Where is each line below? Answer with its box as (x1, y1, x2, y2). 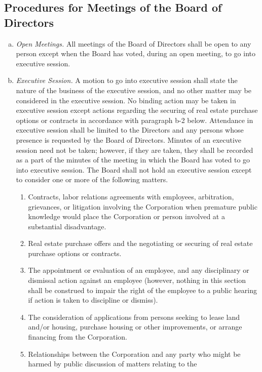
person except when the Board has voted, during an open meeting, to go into (16, 48, 255, 59)
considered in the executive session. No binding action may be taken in (16, 95, 236, 105)
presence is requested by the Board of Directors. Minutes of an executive (16, 134, 242, 145)
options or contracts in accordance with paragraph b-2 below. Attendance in (16, 114, 253, 125)
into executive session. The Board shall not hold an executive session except (16, 164, 252, 175)
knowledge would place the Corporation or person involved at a (28, 211, 225, 222)
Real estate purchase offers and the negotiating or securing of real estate (28, 238, 253, 249)
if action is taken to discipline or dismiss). (28, 295, 158, 305)
